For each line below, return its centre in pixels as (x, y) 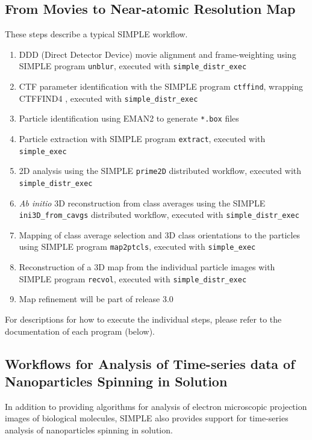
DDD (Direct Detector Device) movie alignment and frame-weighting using (158, 54)
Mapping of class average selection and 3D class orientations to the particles (160, 234)
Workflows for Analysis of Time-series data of (150, 363)
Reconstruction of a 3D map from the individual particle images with (147, 267)
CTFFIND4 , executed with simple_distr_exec (108, 98)
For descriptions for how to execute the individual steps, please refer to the (143, 319)
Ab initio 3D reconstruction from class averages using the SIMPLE (142, 203)
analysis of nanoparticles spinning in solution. (89, 429)
